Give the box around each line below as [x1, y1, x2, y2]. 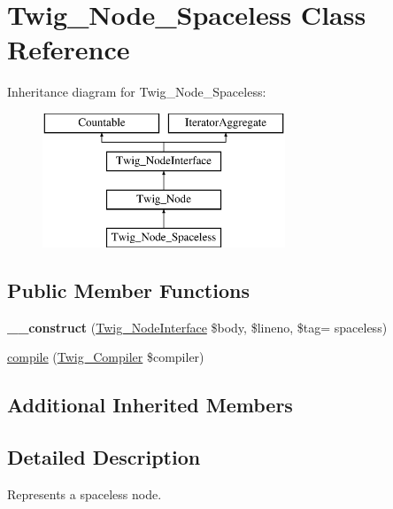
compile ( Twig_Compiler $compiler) [7, 348, 204, 366]
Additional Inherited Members [7, 391, 293, 419]
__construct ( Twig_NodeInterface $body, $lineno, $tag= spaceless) [7, 317, 388, 336]
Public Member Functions [7, 277, 250, 304]
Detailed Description [7, 443, 201, 471]
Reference [7, 31, 130, 67]
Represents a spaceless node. [7, 485, 162, 504]
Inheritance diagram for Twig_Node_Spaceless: [7, 82, 266, 101]
